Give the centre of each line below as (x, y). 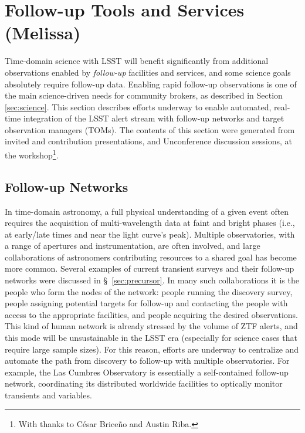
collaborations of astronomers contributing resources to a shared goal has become (151, 257)
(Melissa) (43, 33)
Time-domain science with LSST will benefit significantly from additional (137, 61)
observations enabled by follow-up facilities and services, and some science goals (148, 72)
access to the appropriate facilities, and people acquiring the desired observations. (151, 314)
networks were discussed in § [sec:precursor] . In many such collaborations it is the (152, 280)
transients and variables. (48, 395)
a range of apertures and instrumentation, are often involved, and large (133, 246)
